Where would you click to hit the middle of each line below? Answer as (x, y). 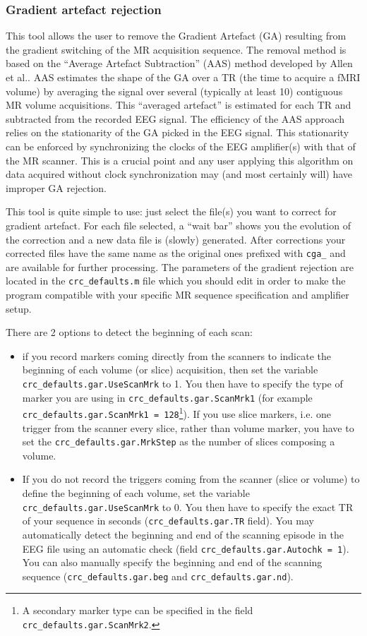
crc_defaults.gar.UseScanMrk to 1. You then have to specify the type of (182, 383)
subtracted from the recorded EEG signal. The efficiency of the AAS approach (175, 118)
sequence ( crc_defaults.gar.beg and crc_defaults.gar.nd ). (158, 576)
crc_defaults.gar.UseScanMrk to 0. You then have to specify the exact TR (188, 506)
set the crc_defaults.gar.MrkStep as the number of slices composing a (179, 442)
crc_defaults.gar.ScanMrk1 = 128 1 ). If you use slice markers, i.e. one (177, 413)
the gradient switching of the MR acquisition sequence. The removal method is (176, 49)
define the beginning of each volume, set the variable (136, 493)
